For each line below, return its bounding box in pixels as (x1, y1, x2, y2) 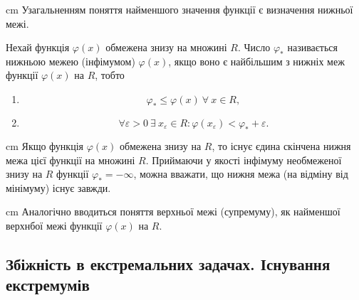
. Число (237, 40, 271, 55)
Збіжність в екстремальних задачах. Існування (6, 252, 331, 274)
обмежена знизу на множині (105, 40, 227, 55)
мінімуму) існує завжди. (6, 180, 111, 195)
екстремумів (6, 274, 90, 296)
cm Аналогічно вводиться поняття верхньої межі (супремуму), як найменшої (6, 204, 340, 219)
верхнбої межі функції (6, 218, 103, 232)
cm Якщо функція (6, 138, 83, 153)
